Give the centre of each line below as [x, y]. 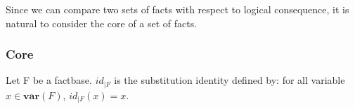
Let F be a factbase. [49, 80]
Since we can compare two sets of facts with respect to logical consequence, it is [177, 9]
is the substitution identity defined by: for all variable [230, 80]
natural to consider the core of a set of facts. [102, 23]
